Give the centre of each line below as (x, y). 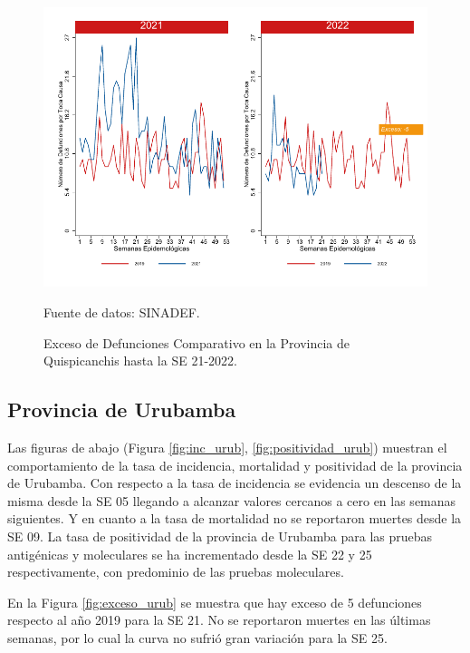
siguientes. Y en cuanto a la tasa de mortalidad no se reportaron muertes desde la (235, 518)
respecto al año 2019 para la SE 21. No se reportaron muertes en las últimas (219, 620)
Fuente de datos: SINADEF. (122, 312)
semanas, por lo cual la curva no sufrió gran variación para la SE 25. (197, 637)
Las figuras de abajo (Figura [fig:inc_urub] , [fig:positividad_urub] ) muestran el (227, 447)
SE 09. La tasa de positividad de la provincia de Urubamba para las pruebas (220, 536)
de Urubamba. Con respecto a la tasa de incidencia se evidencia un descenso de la (235, 483)
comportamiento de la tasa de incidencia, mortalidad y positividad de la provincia (235, 465)
